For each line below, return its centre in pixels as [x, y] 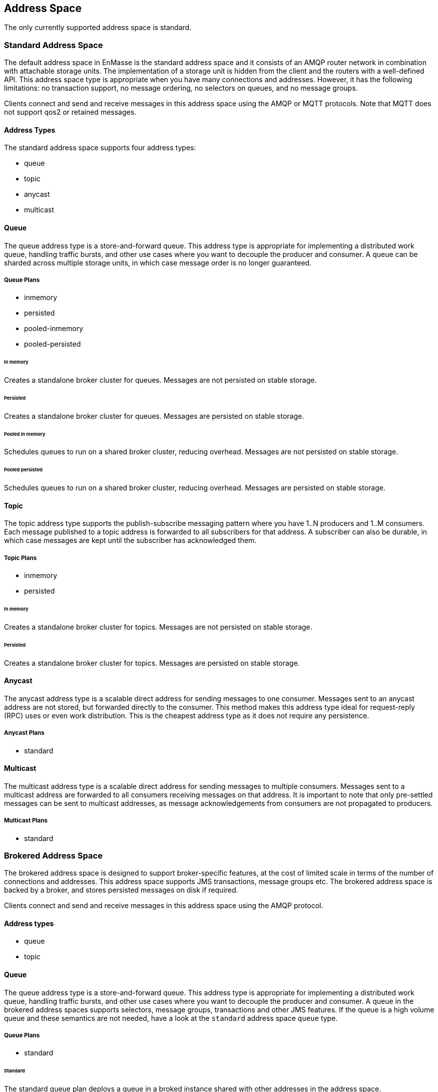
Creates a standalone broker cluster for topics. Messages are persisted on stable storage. [152, 663]
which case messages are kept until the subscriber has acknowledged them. [130, 540]
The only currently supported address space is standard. [98, 28]
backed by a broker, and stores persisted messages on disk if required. [121, 890]
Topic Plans [21, 558]
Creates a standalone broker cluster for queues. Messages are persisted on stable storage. [154, 416]
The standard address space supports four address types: [100, 148]
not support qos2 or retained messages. [70, 112]
